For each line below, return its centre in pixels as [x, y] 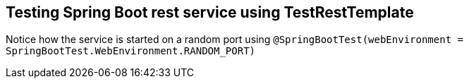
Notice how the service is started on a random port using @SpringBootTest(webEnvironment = [234, 40]
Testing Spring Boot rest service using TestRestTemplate [210, 12]
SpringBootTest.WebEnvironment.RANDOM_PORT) [131, 51]
